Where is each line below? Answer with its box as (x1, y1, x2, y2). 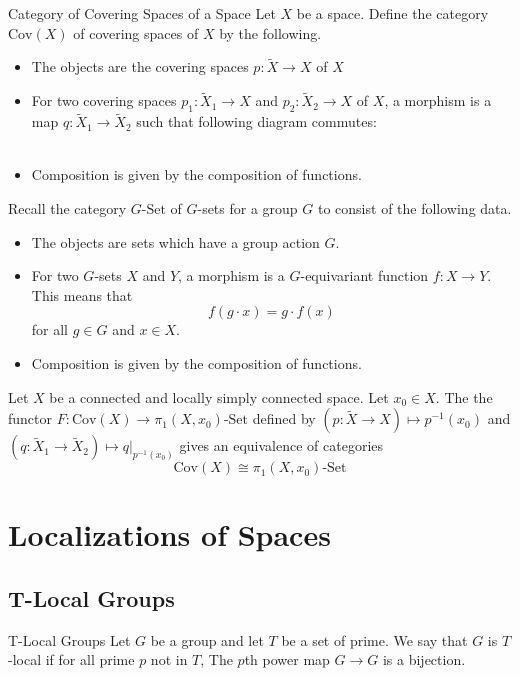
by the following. (219, 22, 322, 43)
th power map (244, 649, 330, 670)
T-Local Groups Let (8, 629, 131, 650)
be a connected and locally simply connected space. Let (49, 386, 389, 407)
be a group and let (150, 629, 264, 650)
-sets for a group (197, 198, 298, 219)
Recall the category (8, 198, 127, 219)
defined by (252, 408, 316, 429)
